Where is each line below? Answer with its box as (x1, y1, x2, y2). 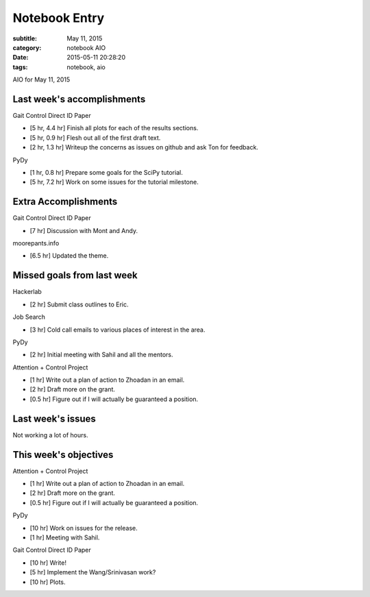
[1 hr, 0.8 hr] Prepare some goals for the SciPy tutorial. (29, 168, 183, 176)
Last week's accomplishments (12, 93, 146, 105)
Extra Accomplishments (12, 196, 118, 208)
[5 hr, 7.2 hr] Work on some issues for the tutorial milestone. (29, 178, 199, 186)
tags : (12, 62, 28, 71)
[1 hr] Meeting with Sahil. (29, 533, 100, 541)
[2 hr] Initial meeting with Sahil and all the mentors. (29, 350, 174, 359)
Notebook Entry (12, 10, 105, 25)
